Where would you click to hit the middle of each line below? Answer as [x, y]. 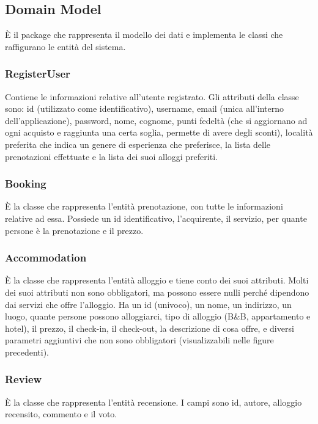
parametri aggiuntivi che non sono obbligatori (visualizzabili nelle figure [139, 340]
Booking [26, 184]
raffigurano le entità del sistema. [65, 46]
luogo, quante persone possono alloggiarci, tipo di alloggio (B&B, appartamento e [158, 316]
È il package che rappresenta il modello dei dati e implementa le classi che [144, 35]
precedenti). [27, 352]
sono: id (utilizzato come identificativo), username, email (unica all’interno [145, 108]
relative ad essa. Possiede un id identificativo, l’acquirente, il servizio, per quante [156, 218]
